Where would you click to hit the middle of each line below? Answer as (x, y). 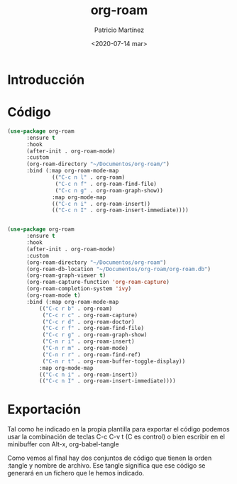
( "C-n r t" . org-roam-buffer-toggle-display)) (114, 361)
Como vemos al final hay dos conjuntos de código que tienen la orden (110, 458)
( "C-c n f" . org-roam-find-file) (106, 184)
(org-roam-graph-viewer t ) (66, 275)
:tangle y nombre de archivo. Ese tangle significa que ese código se (106, 466)
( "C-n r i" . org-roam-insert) (88, 342)
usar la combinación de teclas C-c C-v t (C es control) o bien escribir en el (116, 437)
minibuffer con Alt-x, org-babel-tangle (63, 444)
